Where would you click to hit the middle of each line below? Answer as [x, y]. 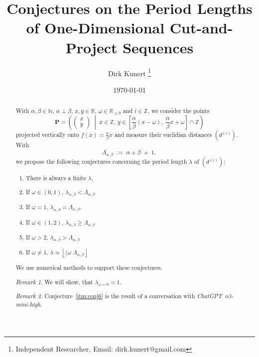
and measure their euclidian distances [163, 135]
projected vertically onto [47, 135]
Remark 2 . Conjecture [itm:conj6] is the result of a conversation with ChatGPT [119, 296]
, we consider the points [179, 111]
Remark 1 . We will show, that [54, 282]
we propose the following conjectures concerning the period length [101, 161]
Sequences [158, 47]
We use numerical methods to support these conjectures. [89, 268]
